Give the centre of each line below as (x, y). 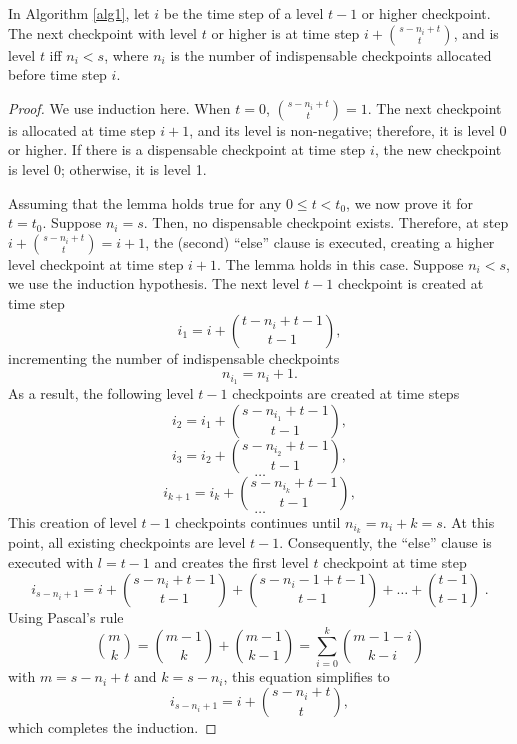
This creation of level (72, 521)
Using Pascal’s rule (66, 616)
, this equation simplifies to (306, 676)
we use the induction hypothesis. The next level (154, 283)
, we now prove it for (409, 202)
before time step (57, 74)
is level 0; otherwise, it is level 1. (107, 168)
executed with (51, 562)
